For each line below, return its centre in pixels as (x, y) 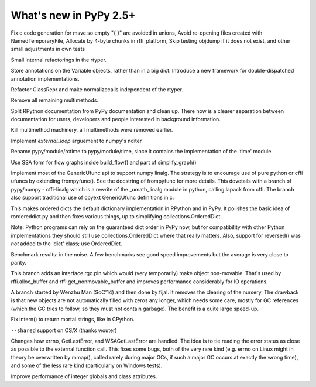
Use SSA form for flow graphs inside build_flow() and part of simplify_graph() (104, 162)
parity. (18, 262)
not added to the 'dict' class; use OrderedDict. (66, 244)
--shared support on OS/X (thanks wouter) (64, 330)
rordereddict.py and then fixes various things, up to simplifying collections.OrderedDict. (116, 216)
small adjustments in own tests (48, 49)
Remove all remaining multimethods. (55, 100)
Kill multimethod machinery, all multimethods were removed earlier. (92, 130)
